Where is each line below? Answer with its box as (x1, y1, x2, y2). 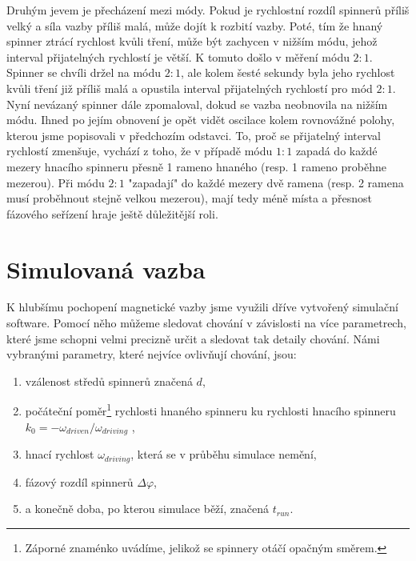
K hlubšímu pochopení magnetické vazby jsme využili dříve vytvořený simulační (6, 299, 398, 315)
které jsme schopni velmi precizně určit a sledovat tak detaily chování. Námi (6, 330, 380, 347)
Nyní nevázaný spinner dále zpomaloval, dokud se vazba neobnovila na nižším (6, 95, 388, 112)
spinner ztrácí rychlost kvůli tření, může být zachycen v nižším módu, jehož (6, 33, 378, 50)
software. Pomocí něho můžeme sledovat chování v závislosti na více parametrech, (6, 315, 406, 331)
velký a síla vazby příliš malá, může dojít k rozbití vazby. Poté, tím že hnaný (6, 17, 383, 34)
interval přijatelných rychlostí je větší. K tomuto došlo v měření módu (6, 48, 350, 65)
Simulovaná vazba (6, 252, 206, 285)
